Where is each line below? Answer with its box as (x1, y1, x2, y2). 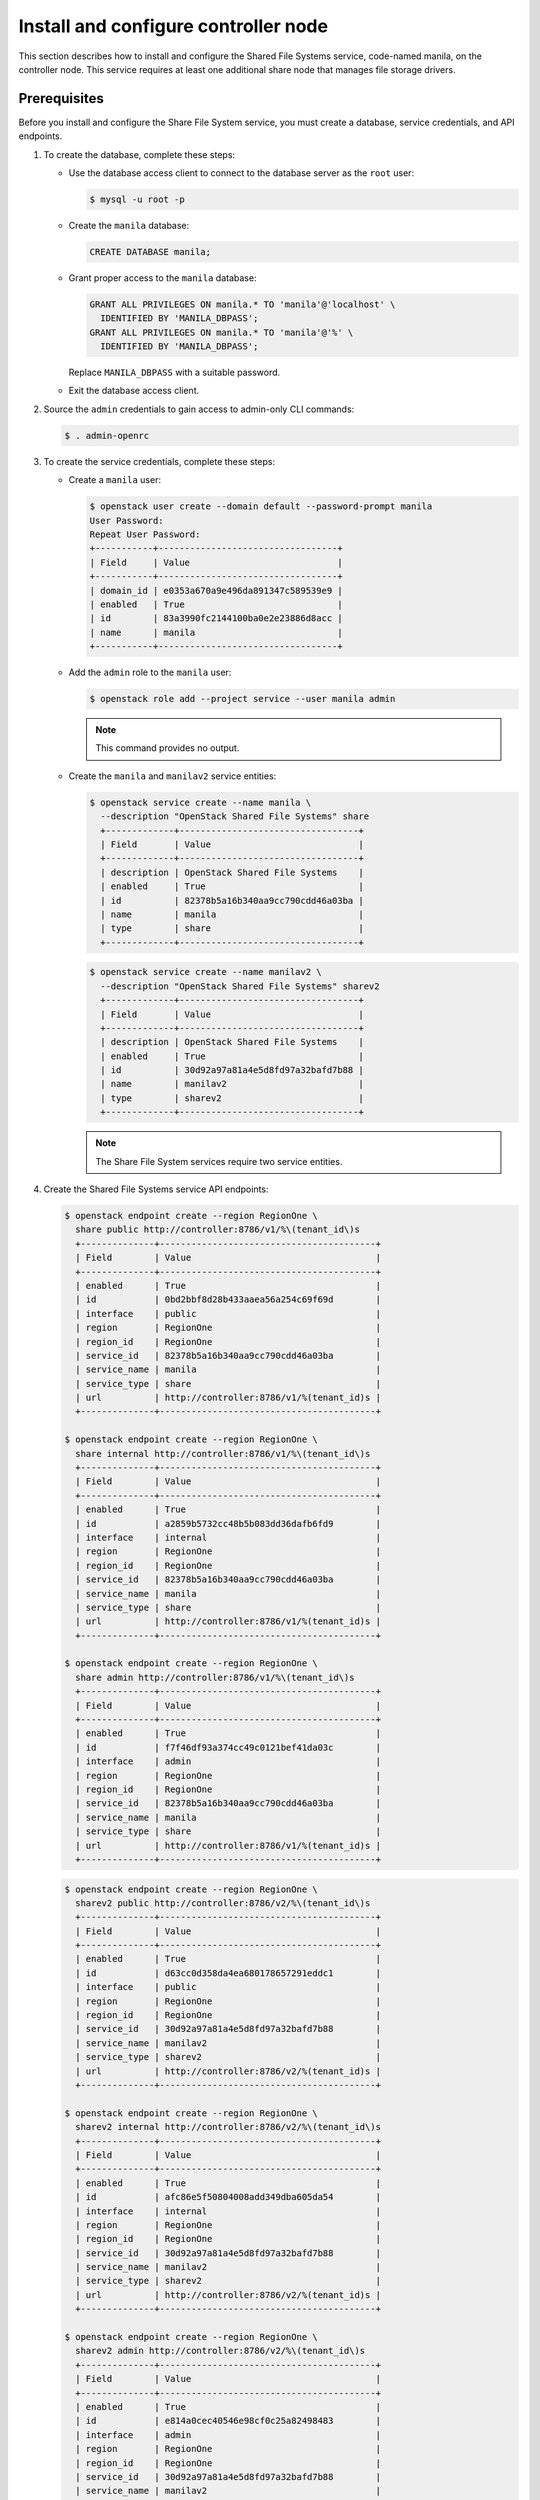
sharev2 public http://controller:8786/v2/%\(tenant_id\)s (75, 1897, 371, 1909)
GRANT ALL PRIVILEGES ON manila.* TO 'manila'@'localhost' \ (89, 298, 396, 310)
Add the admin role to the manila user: (68, 666, 232, 679)
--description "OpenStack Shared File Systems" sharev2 (100, 980, 380, 992)
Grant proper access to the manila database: (68, 271, 257, 284)
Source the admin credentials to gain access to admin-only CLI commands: (43, 403, 355, 415)
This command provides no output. (95, 742, 240, 754)
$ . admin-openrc (64, 430, 150, 441)
